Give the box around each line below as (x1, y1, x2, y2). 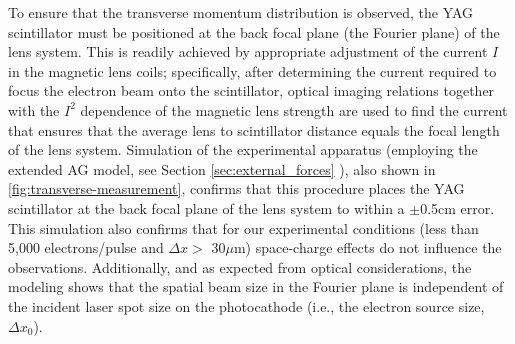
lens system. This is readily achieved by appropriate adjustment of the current (8, 41, 488, 62)
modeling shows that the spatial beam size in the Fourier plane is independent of (8, 276, 504, 297)
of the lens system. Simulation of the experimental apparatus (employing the (8, 139, 478, 160)
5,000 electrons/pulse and (8, 237, 164, 258)
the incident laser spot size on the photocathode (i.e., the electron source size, (8, 295, 485, 316)
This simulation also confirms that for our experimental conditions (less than (8, 217, 479, 238)
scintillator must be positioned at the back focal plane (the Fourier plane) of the (8, 21, 500, 42)
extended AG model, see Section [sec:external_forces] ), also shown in (8, 158, 436, 179)
